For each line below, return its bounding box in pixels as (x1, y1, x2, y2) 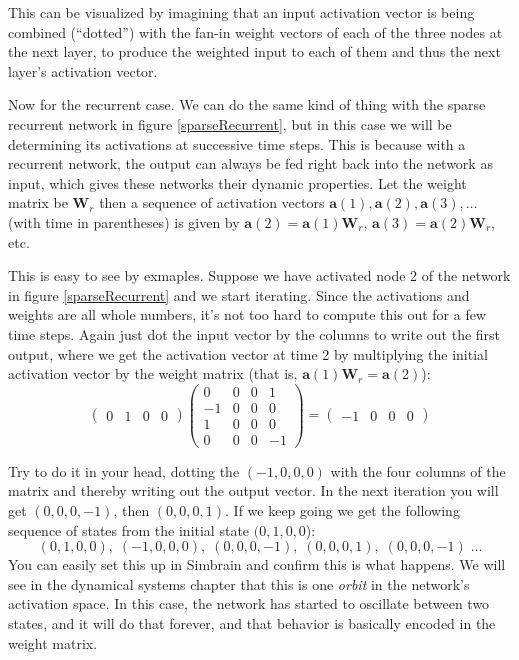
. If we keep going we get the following (225, 500, 460, 521)
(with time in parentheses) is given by (8, 211, 240, 232)
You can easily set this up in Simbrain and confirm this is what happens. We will (8, 554, 506, 575)
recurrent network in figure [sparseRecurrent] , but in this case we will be (8, 113, 452, 134)
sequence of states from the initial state (8, 519, 250, 540)
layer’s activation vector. (8, 60, 158, 81)
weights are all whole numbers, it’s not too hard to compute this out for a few (8, 304, 487, 325)
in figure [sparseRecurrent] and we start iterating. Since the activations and (8, 284, 470, 305)
